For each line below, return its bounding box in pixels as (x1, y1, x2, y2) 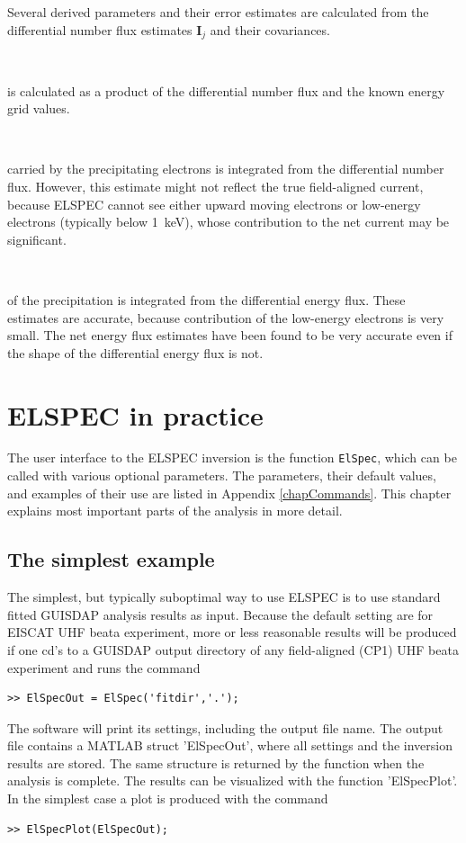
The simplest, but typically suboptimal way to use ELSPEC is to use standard (7, 587, 441, 606)
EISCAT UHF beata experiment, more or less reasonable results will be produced (7, 623, 457, 641)
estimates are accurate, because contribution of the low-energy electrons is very (7, 308, 444, 327)
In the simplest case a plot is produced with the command (7, 789, 328, 808)
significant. (7, 229, 67, 248)
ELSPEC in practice (7, 396, 264, 433)
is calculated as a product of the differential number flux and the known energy (7, 81, 445, 100)
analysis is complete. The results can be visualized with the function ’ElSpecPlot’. (7, 771, 458, 790)
